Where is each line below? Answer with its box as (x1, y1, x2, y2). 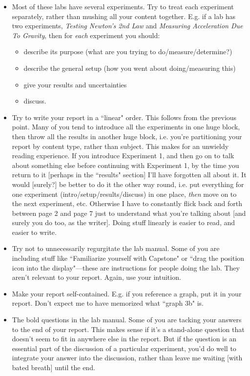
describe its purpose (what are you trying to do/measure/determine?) (23, 46, 232, 57)
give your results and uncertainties (23, 79, 127, 89)
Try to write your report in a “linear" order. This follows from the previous (12, 112, 237, 122)
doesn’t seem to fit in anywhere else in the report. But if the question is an (12, 334, 236, 344)
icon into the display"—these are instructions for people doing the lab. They (12, 262, 240, 272)
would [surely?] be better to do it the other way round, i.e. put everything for (12, 179, 244, 189)
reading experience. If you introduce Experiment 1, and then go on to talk (12, 150, 234, 161)
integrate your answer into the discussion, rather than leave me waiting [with (12, 353, 243, 363)
